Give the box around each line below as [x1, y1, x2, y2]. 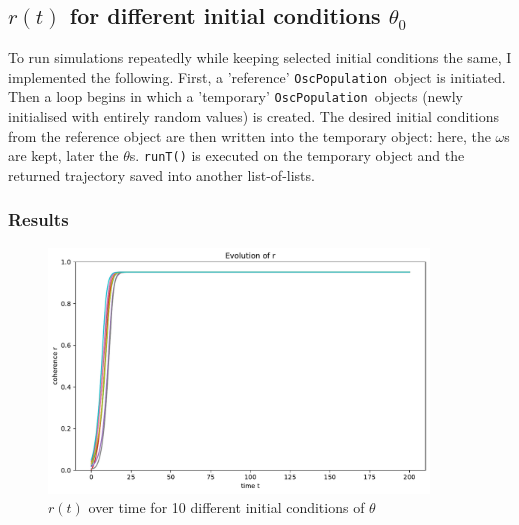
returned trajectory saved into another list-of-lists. [8, 164, 315, 185]
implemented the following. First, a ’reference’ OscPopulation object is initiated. [8, 66, 506, 87]
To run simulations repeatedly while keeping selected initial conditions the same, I [8, 47, 512, 68]
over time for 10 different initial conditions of [88, 497, 365, 518]
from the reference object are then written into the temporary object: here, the [8, 125, 491, 146]
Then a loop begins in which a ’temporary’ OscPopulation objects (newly [8, 86, 463, 107]
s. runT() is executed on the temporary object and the [129, 145, 465, 166]
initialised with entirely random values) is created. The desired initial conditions [8, 106, 499, 127]
